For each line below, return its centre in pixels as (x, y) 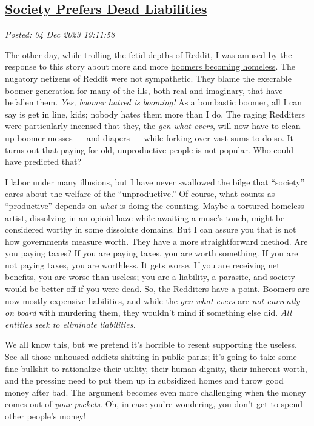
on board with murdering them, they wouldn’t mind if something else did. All (148, 312)
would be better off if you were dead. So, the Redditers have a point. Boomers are (157, 289)
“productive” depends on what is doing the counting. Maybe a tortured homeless (155, 205)
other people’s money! (45, 416)
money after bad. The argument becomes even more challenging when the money (155, 392)
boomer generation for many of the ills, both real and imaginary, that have (144, 90)
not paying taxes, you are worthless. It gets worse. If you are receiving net (142, 265)
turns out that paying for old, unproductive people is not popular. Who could (149, 149)
